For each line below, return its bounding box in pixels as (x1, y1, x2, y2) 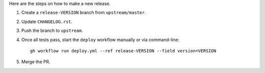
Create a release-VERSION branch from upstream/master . (21, 10, 146, 16)
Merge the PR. (21, 59, 51, 65)
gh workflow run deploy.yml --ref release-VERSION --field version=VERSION (30, 48, 216, 53)
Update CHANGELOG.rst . (21, 19, 73, 24)
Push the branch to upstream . (21, 27, 83, 34)
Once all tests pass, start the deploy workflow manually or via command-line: (21, 37, 180, 43)
